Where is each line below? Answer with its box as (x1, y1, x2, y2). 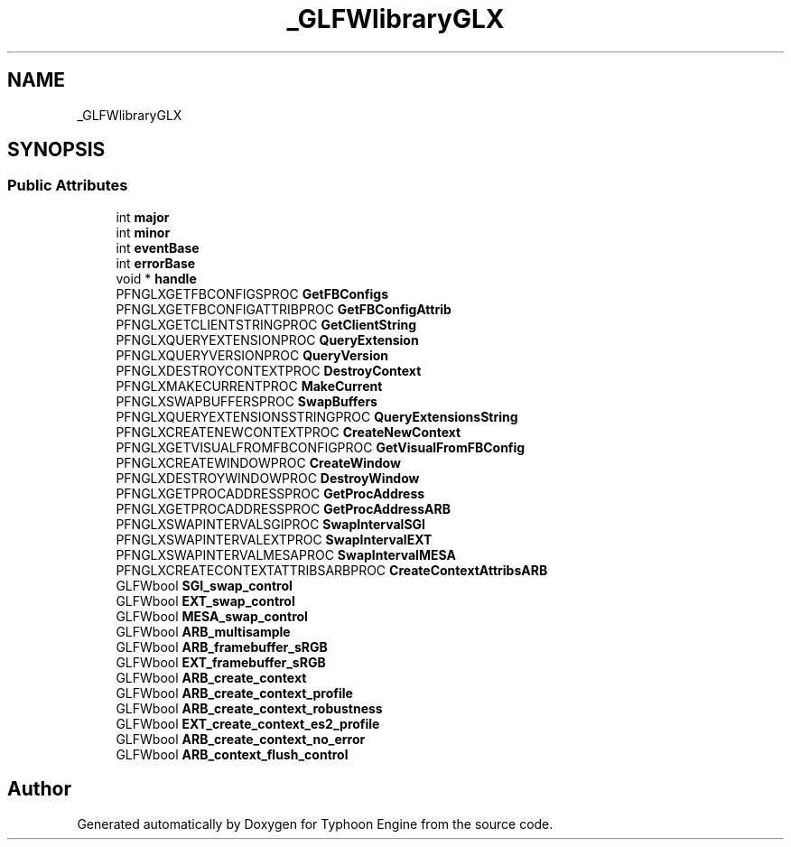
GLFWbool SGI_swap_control (116, 577, 293, 593)
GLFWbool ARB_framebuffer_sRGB (116, 638, 328, 655)
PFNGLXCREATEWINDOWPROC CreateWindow (116, 454, 401, 470)
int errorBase (116, 255, 196, 271)
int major (116, 209, 170, 225)
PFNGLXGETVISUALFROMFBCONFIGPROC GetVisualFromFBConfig (116, 439, 526, 455)
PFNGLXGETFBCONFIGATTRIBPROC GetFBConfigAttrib (116, 301, 451, 317)
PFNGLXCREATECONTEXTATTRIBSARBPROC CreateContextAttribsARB (116, 562, 548, 578)
